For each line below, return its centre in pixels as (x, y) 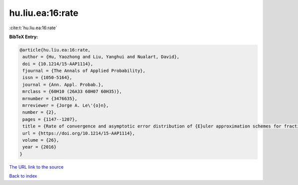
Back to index (23, 176)
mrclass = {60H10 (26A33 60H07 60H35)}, (72, 92)
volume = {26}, (41, 140)
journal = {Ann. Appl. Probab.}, (63, 85)
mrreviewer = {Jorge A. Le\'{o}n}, (66, 106)
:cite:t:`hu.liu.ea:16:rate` (33, 28)
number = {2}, (39, 112)
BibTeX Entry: (24, 37)
